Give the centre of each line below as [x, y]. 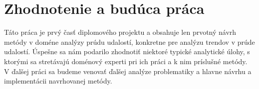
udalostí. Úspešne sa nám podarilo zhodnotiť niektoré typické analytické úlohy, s [127, 51]
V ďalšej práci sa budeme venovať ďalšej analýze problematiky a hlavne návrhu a [128, 71]
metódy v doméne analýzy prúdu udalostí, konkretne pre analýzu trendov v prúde [129, 42]
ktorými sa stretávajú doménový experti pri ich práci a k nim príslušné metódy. [126, 61]
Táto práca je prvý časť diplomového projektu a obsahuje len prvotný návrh [120, 32]
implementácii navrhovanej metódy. [58, 81]
